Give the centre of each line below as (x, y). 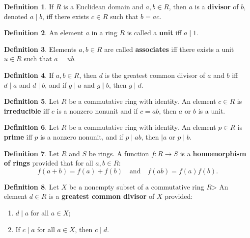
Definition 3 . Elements (40, 49)
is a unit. (212, 110)
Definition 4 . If (29, 75)
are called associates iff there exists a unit (169, 49)
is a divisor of (217, 6)
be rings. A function (119, 153)
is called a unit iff (154, 33)
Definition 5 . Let (32, 101)
